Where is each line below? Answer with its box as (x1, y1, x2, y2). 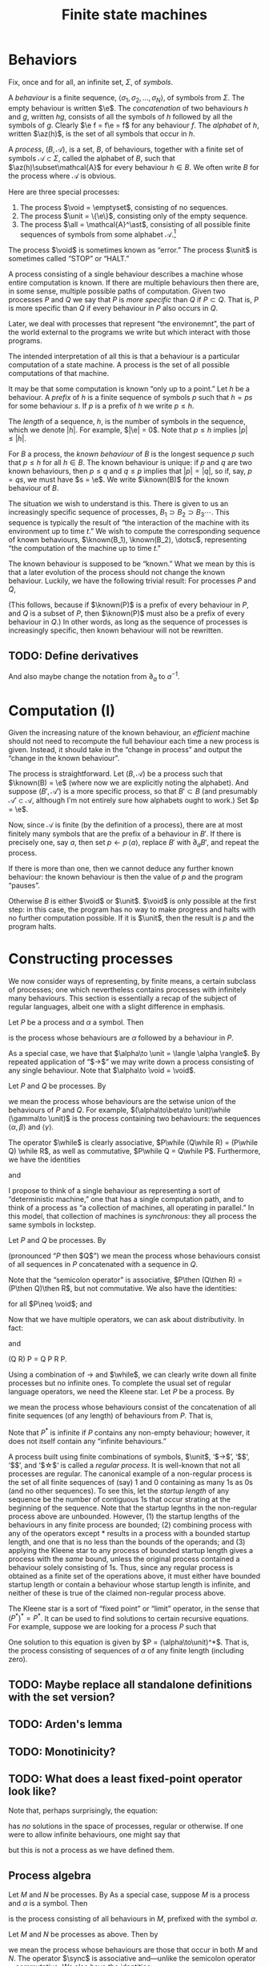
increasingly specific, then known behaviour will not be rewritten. (8, 625, 223, 635)
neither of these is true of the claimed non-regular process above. (8, 1588, 227, 1597)
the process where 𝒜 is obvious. (8, 171, 116, 180)
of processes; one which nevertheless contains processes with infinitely (8, 985, 247, 995)
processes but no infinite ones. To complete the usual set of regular (8, 1378, 231, 1388)
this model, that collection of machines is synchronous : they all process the (8, 1212, 257, 1221)
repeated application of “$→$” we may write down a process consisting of (8, 1057, 255, 1067)
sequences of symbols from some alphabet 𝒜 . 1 (19, 228, 177, 239)
